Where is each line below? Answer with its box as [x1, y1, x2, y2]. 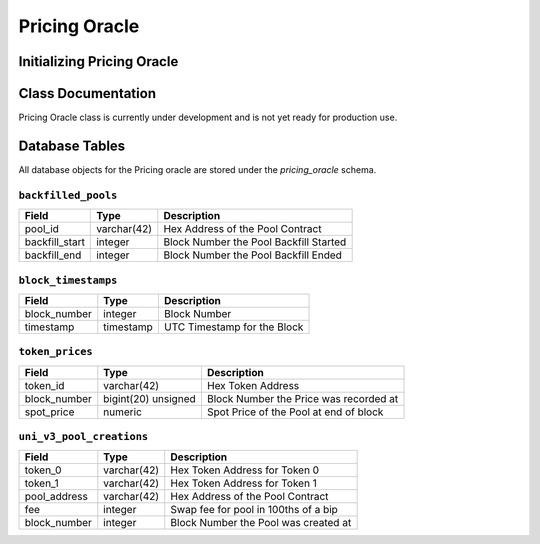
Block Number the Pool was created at [170, 516, 352, 530]
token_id [24, 378, 65, 392]
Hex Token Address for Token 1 [170, 476, 317, 490]
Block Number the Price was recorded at [206, 391, 399, 405]
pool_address [24, 490, 89, 504]
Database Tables [18, 137, 126, 154]
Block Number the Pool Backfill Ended [163, 248, 342, 262]
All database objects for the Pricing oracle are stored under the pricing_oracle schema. [18, 163, 377, 175]
